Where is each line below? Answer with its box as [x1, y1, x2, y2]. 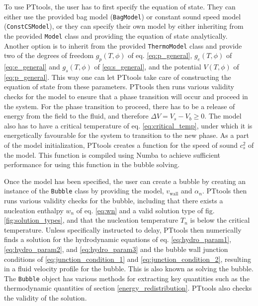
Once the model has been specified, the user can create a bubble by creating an [4, 176, 246, 186]
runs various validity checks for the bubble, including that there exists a [4, 195, 223, 205]
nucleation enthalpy [4, 205, 64, 215]
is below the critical [190, 215, 250, 225]
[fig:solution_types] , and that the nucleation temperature [4, 215, 178, 225]
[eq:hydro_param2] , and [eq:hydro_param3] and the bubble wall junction [4, 244, 228, 254]
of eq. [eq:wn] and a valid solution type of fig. [76, 205, 215, 215]
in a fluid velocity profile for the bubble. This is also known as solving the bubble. [4, 263, 254, 274]
